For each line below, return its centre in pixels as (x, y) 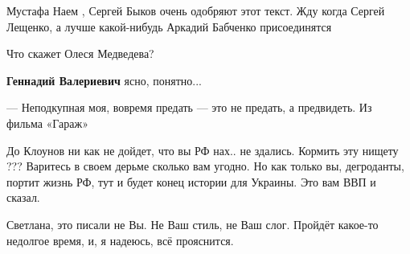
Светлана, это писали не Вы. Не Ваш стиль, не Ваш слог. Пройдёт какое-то (193, 224)
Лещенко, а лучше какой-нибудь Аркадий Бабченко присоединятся (169, 26)
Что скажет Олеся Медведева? (80, 53)
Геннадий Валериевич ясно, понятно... (104, 80)
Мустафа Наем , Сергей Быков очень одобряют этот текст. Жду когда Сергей (196, 10)
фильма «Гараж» (47, 123)
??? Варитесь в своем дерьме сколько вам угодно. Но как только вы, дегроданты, (205, 166)
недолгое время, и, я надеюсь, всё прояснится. (120, 240)
